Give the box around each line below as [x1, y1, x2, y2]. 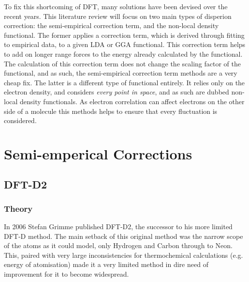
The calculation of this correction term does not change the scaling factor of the [4, 58, 241, 68]
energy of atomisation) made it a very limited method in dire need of [4, 259, 208, 269]
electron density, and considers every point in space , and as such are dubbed [4, 87, 229, 97]
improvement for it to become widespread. [4, 269, 129, 279]
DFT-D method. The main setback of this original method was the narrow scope [4, 231, 243, 241]
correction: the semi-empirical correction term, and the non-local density [4, 20, 219, 31]
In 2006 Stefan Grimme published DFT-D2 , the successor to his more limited [4, 221, 233, 232]
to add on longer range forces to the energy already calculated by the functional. [4, 48, 243, 59]
